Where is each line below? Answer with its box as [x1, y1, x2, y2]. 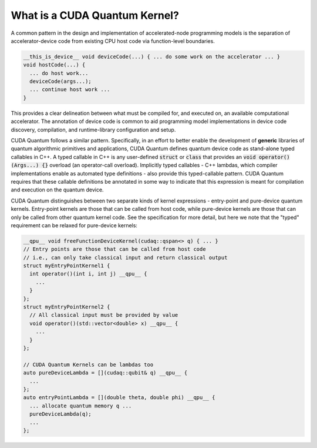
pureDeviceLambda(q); [29, 411, 92, 417]
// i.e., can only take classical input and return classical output [23, 254, 228, 261]
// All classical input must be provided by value [29, 312, 178, 318]
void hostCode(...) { [23, 62, 86, 68]
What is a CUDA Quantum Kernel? [11, 9, 179, 22]
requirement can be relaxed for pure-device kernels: [11, 221, 138, 229]
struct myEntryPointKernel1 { [23, 263, 110, 269]
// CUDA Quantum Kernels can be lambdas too [23, 361, 154, 368]
